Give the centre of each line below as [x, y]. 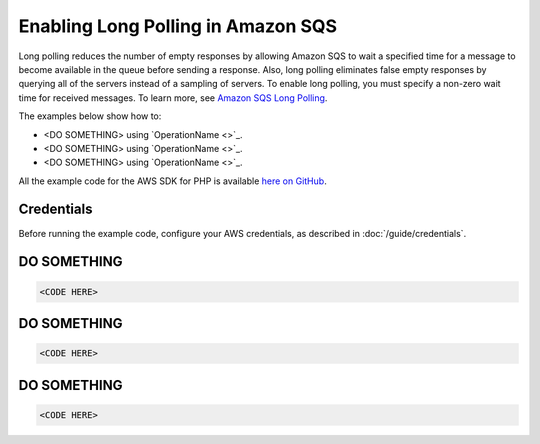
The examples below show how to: [90, 116]
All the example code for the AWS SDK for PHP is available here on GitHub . [172, 181]
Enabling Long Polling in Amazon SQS [178, 26]
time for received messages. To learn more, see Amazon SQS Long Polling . [173, 97]
